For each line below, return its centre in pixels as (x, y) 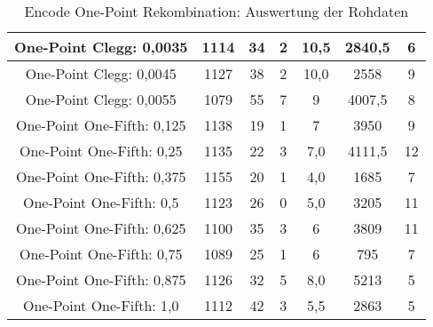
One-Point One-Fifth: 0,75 (101, 254)
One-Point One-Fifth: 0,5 (101, 202)
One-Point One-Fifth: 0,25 (101, 151)
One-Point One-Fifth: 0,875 (101, 279)
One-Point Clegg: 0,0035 (101, 47)
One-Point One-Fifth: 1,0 (101, 305)
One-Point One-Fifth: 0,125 (101, 125)
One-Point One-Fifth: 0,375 (101, 176)
